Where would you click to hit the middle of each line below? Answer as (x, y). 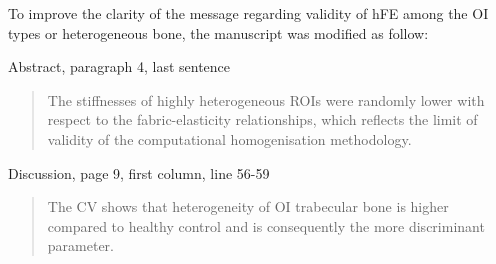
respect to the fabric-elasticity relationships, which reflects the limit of (262, 119)
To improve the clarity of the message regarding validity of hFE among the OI (248, 13)
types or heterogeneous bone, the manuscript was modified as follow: (218, 32)
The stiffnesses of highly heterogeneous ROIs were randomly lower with (266, 99)
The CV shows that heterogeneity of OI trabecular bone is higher (248, 206)
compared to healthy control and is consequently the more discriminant (266, 225)
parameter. (80, 245)
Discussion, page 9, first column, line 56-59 (139, 172)
